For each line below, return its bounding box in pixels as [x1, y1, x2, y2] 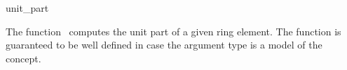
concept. [6, 51, 41, 65]
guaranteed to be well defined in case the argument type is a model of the [6, 37, 322, 52]
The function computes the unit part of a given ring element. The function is [6, 24, 341, 38]
